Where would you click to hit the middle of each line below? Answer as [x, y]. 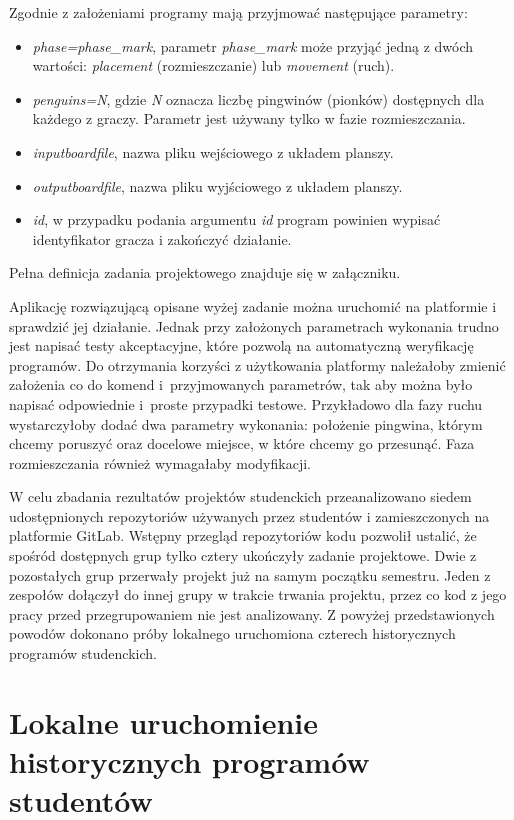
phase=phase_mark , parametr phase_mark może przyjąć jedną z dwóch [253, 45]
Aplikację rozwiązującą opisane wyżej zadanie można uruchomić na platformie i [253, 305]
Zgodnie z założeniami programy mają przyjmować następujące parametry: [238, 12]
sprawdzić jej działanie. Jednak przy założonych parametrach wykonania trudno [254, 325]
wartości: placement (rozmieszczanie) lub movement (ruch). [213, 65]
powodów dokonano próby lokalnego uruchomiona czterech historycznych [232, 633]
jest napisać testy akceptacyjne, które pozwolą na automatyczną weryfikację [241, 345]
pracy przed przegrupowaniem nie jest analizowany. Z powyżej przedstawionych [252, 613]
